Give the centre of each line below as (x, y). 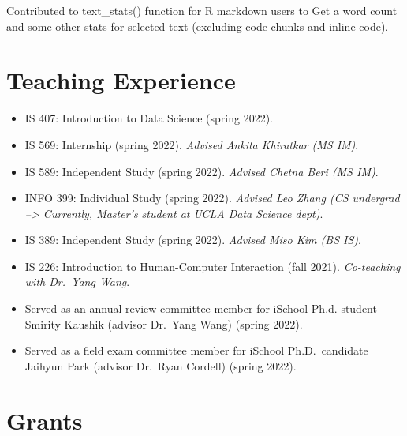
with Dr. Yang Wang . (77, 282)
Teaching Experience (121, 80)
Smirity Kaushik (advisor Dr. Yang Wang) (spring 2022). (164, 323)
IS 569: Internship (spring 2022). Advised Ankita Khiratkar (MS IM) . (192, 144)
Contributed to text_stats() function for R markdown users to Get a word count (202, 10)
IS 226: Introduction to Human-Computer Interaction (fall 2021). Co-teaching (213, 266)
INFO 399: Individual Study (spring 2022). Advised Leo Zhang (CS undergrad (212, 198)
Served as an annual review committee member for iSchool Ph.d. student (201, 308)
